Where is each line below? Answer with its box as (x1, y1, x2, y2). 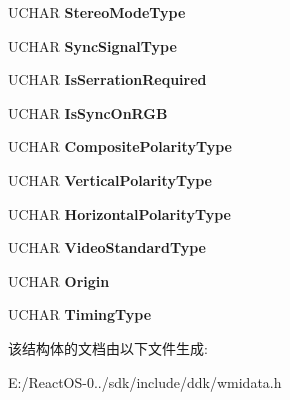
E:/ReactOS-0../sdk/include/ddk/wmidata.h (8, 371, 282, 392)
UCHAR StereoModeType (8, 2, 186, 22)
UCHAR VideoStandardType (8, 237, 206, 258)
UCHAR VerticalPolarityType (8, 169, 212, 190)
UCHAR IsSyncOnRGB (8, 102, 168, 123)
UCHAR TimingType (8, 304, 152, 325)
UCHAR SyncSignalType (8, 35, 177, 56)
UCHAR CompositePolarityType (8, 136, 232, 157)
